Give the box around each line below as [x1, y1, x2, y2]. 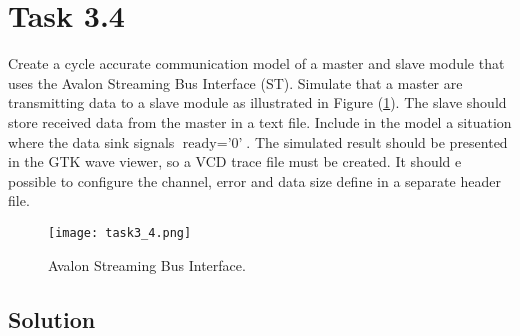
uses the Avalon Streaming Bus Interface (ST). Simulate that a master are [8, 72, 463, 93]
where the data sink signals [8, 131, 175, 152]
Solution [8, 303, 96, 334]
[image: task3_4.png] [48, 225, 192, 240]
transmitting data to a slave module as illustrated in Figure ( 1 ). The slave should [8, 92, 507, 113]
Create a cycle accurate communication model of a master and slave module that [8, 53, 505, 74]
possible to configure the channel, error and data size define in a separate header [8, 170, 501, 191]
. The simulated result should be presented [246, 131, 508, 152]
